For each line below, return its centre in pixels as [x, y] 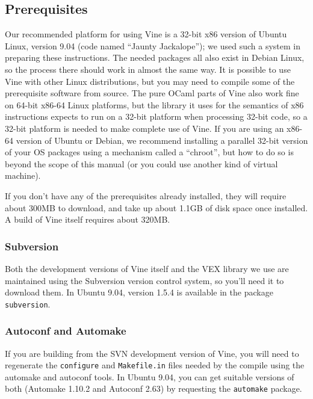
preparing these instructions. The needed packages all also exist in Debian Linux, [155, 57]
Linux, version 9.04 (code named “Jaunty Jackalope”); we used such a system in [153, 45]
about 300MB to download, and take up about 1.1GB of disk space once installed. [156, 207]
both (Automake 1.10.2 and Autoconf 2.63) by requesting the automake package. [153, 388]
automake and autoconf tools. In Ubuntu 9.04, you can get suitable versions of [150, 376]
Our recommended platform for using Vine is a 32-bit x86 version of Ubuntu [146, 34]
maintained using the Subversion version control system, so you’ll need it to [144, 280]
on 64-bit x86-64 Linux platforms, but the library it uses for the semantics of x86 [154, 104]
